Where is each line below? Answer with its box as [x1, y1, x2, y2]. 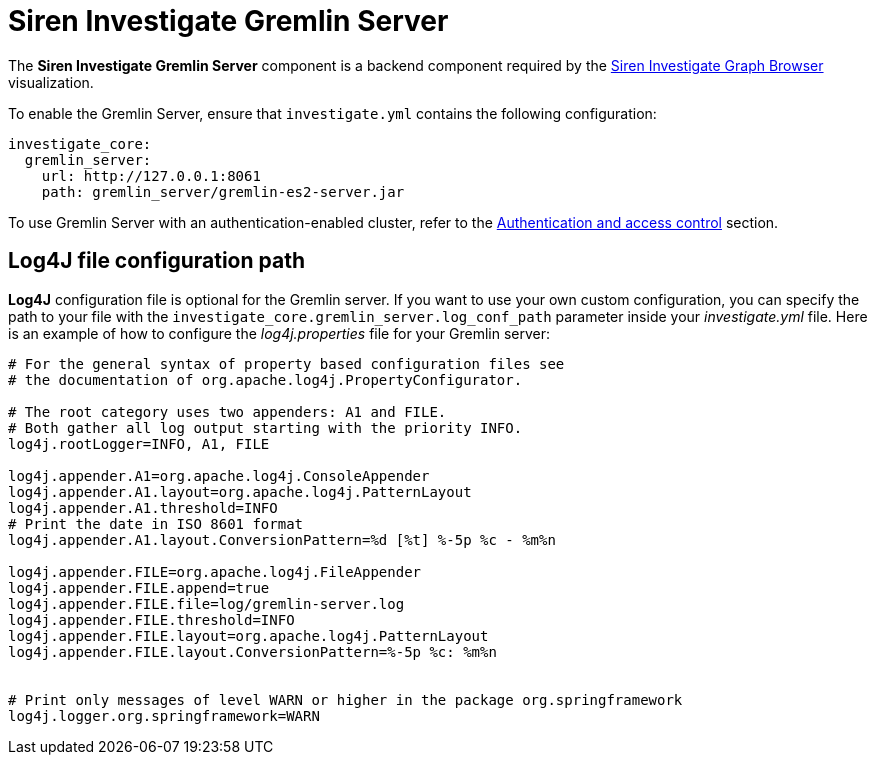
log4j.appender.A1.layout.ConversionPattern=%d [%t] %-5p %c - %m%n [8, 531, 556, 548]
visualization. [8, 73, 94, 91]
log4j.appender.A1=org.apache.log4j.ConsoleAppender [8, 467, 430, 484]
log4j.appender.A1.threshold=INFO [8, 499, 278, 516]
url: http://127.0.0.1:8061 [41, 167, 261, 184]
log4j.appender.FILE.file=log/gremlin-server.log [8, 595, 405, 612]
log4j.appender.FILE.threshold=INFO [8, 611, 295, 628]
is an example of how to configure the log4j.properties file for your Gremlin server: [8, 324, 551, 342]
